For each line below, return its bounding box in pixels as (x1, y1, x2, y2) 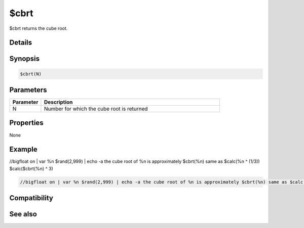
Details (9, 38, 32, 47)
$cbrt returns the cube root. (9, 25, 68, 31)
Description (44, 99, 73, 106)
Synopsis (9, 55, 40, 63)
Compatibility (9, 194, 53, 202)
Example (9, 145, 37, 154)
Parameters (9, 85, 47, 94)
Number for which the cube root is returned (44, 105, 148, 112)
